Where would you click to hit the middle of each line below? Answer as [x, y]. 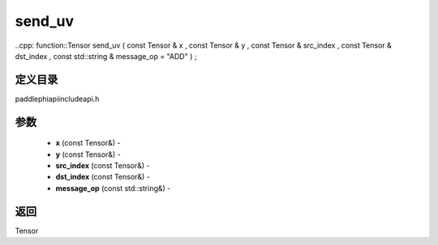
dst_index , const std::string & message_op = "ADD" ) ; [106, 56]
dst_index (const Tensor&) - [103, 177]
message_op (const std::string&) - [113, 188]
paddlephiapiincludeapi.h [57, 99]
